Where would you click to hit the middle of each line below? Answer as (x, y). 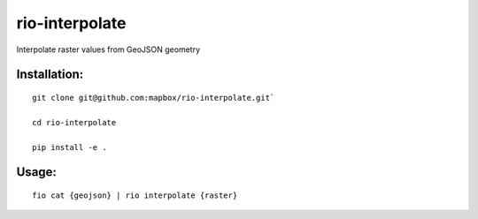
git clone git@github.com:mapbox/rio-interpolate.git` (154, 98)
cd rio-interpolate (74, 122)
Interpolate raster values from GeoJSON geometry (108, 49)
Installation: (50, 75)
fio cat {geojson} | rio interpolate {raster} (135, 195)
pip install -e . (69, 147)
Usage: (37, 172)
